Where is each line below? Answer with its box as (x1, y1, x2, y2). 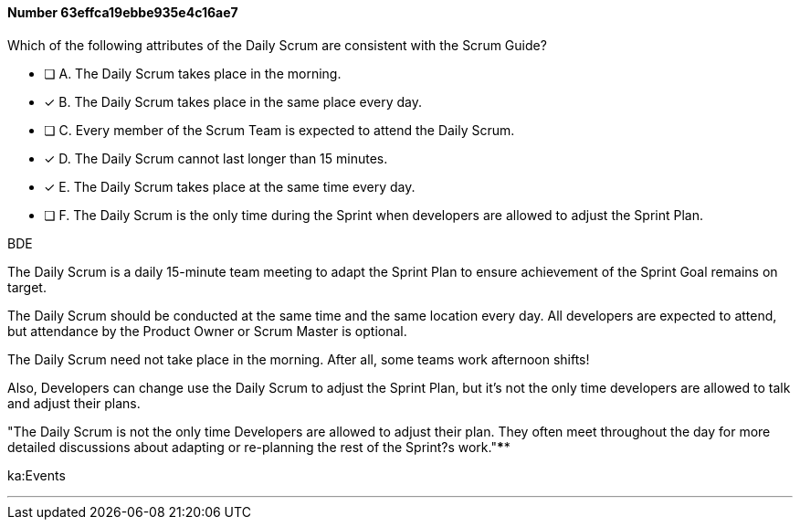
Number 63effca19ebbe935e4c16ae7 (7, 5, 238, 20)
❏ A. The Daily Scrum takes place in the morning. (44, 65, 342, 81)
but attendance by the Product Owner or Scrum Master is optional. (7, 322, 407, 339)
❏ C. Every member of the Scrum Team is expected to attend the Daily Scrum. (44, 121, 515, 138)
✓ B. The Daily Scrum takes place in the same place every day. (44, 93, 423, 110)
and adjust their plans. (7, 395, 141, 411)
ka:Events (7, 467, 66, 483)
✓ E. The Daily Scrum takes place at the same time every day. (44, 178, 416, 195)
